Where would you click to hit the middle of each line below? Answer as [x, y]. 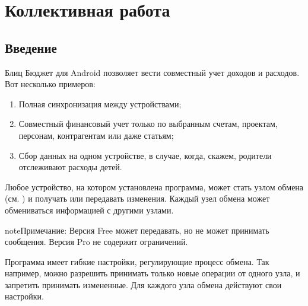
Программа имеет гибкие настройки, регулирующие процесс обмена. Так [137, 261]
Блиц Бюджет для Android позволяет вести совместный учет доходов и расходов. [152, 72]
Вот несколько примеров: [50, 84]
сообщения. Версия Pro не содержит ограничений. [96, 242]
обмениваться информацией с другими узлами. [89, 210]
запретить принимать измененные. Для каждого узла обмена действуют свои [143, 284]
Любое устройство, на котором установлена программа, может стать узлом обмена [154, 187]
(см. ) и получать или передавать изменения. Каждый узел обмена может [137, 198]
